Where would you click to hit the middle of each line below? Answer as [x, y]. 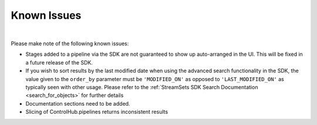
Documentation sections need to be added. [78, 103]
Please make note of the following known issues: [70, 43]
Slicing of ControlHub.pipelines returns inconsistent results [97, 112]
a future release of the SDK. [59, 62]
